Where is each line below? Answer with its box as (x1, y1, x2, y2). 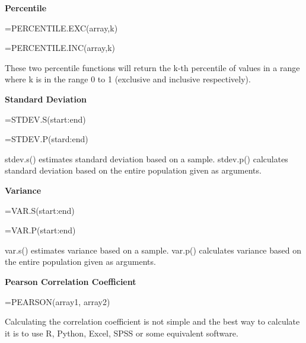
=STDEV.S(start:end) (5, 113, 86, 125)
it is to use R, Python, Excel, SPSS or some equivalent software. (5, 326, 238, 339)
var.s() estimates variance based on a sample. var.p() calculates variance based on (5, 243, 301, 256)
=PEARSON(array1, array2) (5, 295, 110, 307)
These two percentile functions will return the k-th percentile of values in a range (5, 61, 300, 73)
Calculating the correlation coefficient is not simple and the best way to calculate (5, 315, 300, 328)
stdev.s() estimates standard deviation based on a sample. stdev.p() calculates (5, 152, 288, 165)
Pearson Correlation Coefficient (5, 275, 136, 287)
